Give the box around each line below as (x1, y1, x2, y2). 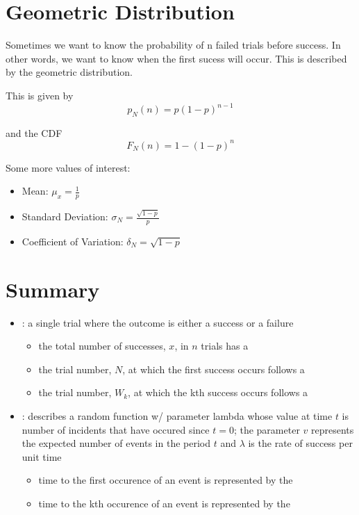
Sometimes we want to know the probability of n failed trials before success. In (6, 38, 341, 52)
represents (310, 422, 354, 436)
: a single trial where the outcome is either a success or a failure (22, 315, 294, 329)
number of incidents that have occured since (22, 422, 210, 436)
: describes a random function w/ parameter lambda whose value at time (22, 408, 333, 423)
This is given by (6, 88, 74, 102)
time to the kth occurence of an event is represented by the (38, 496, 290, 510)
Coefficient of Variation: (22, 234, 124, 248)
